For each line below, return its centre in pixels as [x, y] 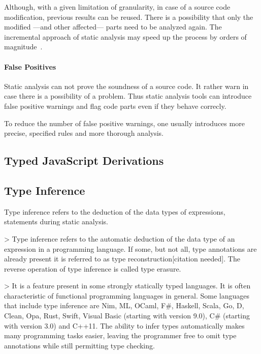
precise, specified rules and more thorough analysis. [84, 133]
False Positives [30, 66]
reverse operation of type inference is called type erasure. [93, 268]
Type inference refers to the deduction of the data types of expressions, [115, 211]
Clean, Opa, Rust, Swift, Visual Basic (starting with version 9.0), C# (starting [127, 316]
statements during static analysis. [56, 222]
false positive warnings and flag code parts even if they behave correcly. [115, 106]
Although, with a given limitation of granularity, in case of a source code [117, 7]
